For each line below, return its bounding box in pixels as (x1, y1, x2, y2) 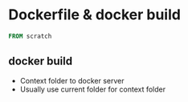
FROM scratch (8, 32, 52, 40)
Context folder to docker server (19, 75, 125, 85)
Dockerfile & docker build (8, 6, 181, 24)
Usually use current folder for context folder (19, 84, 166, 94)
